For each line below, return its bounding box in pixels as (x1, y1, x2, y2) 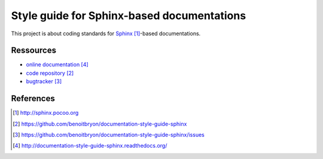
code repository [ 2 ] (26, 69, 74, 77)
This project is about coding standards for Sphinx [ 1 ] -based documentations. (11, 30, 201, 37)
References (11, 93, 55, 104)
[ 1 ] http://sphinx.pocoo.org (13, 109, 79, 117)
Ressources (11, 45, 57, 56)
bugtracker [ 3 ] (26, 78, 62, 85)
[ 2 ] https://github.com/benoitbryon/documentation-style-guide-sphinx (13, 120, 187, 127)
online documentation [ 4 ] (26, 61, 89, 68)
